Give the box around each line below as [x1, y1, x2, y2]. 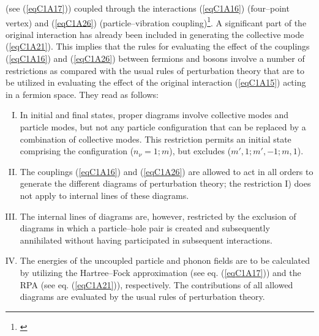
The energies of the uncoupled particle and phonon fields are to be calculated [20, 254, 310, 267]
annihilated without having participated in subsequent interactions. [20, 233, 273, 246]
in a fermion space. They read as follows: [6, 88, 159, 100]
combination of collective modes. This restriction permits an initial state [20, 132, 291, 145]
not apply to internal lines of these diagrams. [20, 189, 189, 201]
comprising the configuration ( [20, 144, 134, 157]
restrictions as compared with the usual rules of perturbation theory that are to [6, 64, 304, 77]
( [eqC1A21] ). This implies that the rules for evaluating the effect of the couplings [6, 40, 310, 53]
